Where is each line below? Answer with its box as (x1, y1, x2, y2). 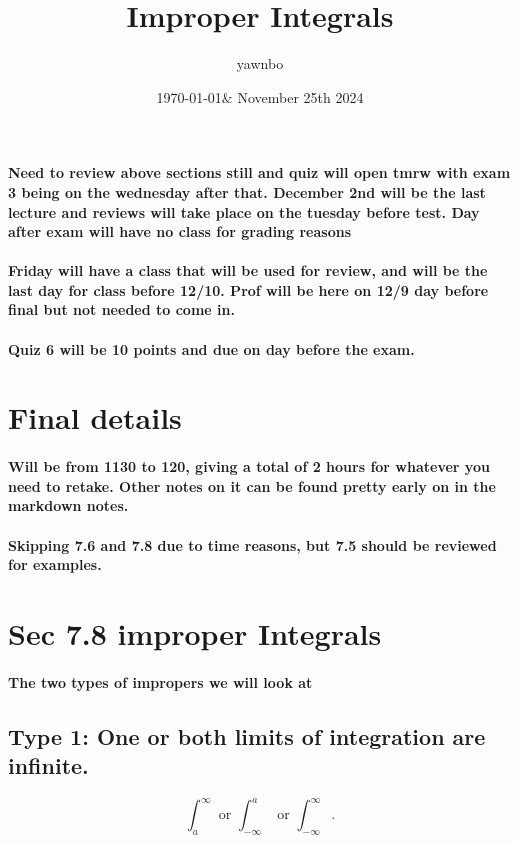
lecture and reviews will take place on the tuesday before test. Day (8, 201, 480, 222)
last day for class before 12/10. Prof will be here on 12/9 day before (8, 279, 489, 300)
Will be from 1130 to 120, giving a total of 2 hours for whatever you (8, 456, 490, 477)
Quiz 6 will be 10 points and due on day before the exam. (8, 338, 415, 359)
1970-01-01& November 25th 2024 (156, 86, 364, 107)
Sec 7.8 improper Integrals (8, 612, 382, 653)
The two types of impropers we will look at (8, 671, 313, 692)
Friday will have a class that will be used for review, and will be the (8, 260, 488, 281)
